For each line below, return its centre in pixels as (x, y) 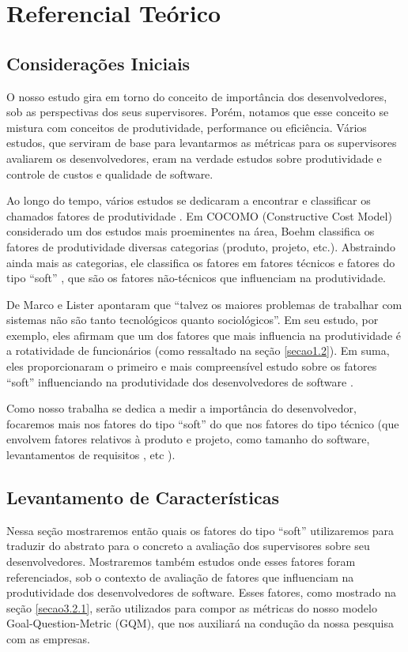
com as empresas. (49, 639)
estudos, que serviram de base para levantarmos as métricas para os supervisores (202, 143)
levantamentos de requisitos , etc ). (91, 455)
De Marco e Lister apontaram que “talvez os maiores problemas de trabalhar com (204, 304)
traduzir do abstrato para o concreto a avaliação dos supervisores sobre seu (188, 546)
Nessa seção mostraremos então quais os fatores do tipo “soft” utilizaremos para (200, 530)
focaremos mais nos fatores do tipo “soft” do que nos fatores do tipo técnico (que (203, 423)
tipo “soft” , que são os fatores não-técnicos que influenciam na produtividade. (196, 278)
